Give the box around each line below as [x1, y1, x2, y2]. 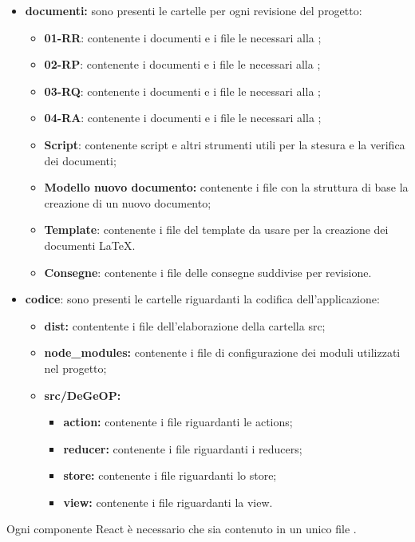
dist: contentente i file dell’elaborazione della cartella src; [44, 317, 326, 334]
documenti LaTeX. [44, 236, 136, 253]
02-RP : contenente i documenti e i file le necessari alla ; [44, 56, 321, 73]
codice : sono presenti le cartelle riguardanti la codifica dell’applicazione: [25, 291, 380, 307]
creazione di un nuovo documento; [44, 194, 211, 211]
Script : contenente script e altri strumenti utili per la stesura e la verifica [44, 136, 405, 152]
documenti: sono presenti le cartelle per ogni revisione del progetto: [25, 2, 362, 18]
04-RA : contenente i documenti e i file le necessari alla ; [44, 109, 322, 126]
